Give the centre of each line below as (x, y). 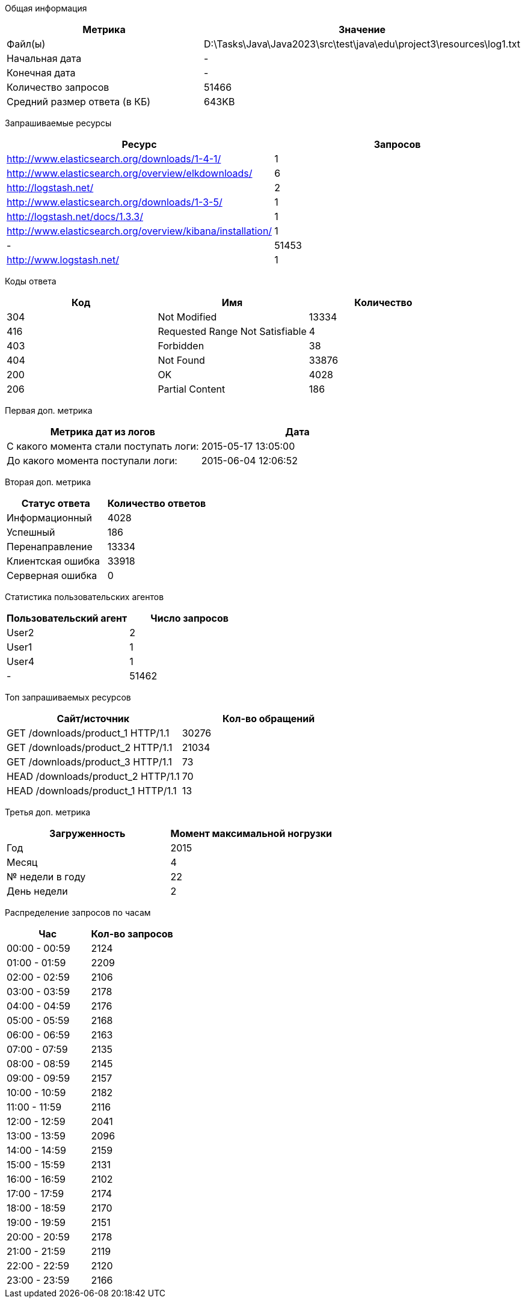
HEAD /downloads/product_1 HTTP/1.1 (92, 791)
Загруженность (87, 833)
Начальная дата (44, 58)
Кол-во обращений (269, 719)
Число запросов (190, 618)
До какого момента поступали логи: (92, 461)
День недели (37, 891)
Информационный (49, 518)
